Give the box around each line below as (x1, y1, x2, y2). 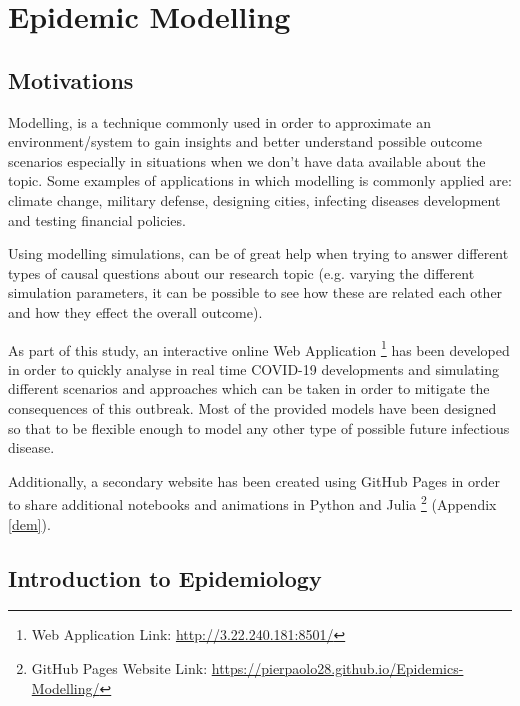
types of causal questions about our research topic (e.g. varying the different (8, 262, 475, 283)
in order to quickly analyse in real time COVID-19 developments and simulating (8, 358, 499, 379)
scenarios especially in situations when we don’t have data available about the (8, 150, 486, 171)
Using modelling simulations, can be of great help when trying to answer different (8, 243, 509, 264)
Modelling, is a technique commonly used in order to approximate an (8, 111, 432, 132)
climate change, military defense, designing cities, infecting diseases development (8, 189, 501, 210)
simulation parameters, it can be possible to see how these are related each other (8, 282, 503, 303)
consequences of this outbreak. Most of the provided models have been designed (8, 397, 497, 418)
